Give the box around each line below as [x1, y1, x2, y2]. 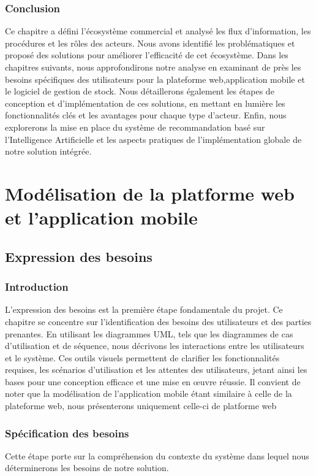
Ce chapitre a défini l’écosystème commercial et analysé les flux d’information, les [5, 25, 311, 37]
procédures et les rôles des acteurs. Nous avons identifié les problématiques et [5, 36, 295, 49]
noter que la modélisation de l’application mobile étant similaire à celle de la [5, 387, 292, 400]
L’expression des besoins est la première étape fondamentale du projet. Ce [5, 303, 283, 316]
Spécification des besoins [5, 425, 129, 440]
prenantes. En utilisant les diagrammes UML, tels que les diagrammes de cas [5, 327, 293, 340]
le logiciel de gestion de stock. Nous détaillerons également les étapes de [5, 85, 274, 98]
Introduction [5, 279, 69, 294]
